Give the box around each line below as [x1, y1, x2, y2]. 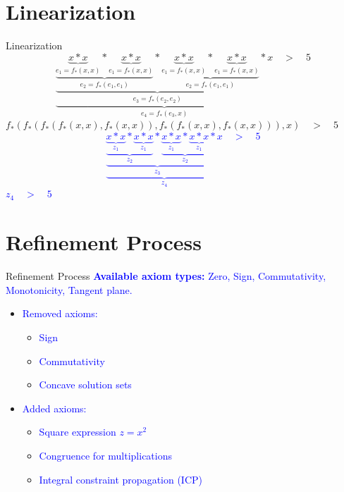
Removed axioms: [22, 306, 98, 321]
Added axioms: [22, 400, 87, 415]
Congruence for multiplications [39, 448, 172, 462]
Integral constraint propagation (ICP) [39, 472, 203, 486]
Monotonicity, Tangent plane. [6, 282, 133, 297]
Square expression [39, 424, 116, 439]
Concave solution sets [39, 377, 132, 392]
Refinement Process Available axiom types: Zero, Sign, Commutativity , [6, 269, 326, 283]
